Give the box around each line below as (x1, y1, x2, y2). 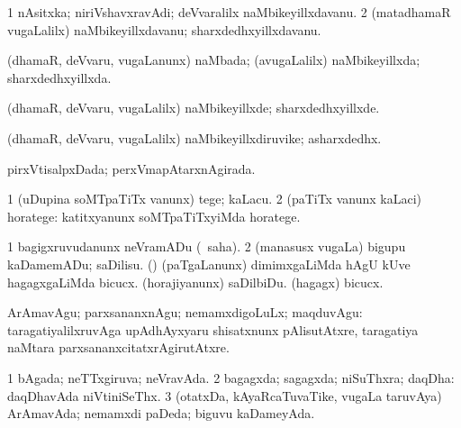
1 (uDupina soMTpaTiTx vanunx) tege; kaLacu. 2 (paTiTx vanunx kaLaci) (7, 189, 421, 208)
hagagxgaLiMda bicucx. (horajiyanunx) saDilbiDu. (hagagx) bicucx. (7, 272, 384, 291)
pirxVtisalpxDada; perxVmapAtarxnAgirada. (7, 159, 256, 178)
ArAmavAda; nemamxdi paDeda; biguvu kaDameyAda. (7, 404, 315, 423)
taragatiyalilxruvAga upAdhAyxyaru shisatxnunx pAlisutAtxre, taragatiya (7, 320, 419, 339)
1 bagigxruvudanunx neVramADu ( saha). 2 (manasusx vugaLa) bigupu (7, 237, 406, 256)
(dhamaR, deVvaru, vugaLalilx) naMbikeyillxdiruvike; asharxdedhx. (7, 128, 382, 147)
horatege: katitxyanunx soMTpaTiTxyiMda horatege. (7, 206, 301, 225)
